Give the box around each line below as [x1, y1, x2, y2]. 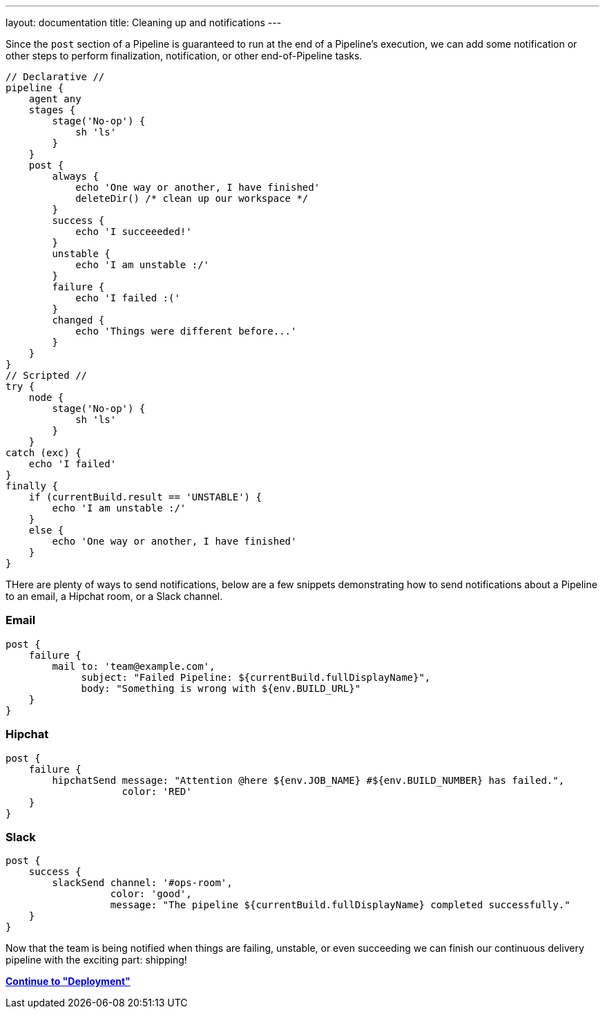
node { [28, 392, 64, 403]
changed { [52, 314, 105, 326]
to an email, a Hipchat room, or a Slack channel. [6, 590, 223, 602]
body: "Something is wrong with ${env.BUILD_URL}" [81, 682, 361, 694]
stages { [28, 104, 76, 115]
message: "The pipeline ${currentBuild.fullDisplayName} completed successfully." [110, 899, 570, 911]
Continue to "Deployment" [6, 975, 131, 988]
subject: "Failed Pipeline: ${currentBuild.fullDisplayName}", [81, 671, 431, 683]
